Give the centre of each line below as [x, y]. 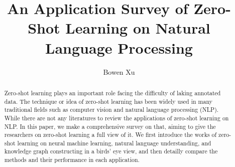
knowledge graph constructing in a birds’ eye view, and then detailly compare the [111, 151]
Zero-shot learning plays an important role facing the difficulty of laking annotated [112, 93]
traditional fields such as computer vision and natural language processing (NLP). [111, 110]
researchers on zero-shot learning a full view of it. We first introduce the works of [110, 135]
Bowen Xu [119, 71]
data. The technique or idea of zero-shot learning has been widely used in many [108, 101]
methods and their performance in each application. [72, 160]
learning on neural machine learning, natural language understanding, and [114, 143]
